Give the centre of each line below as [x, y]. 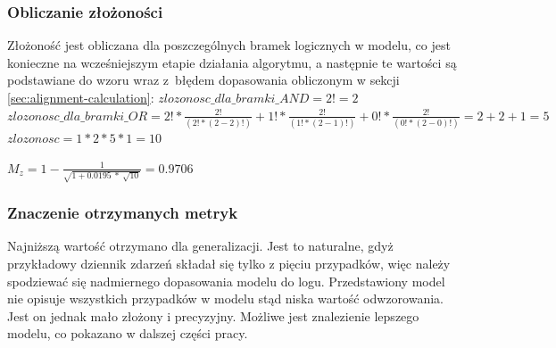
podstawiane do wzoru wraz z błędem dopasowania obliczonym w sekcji [203, 80]
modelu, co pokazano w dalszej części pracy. [128, 333]
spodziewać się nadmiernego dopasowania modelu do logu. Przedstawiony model [226, 281]
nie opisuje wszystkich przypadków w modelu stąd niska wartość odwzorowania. [226, 298]
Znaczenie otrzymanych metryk [123, 213]
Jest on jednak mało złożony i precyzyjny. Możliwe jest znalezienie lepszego [213, 315]
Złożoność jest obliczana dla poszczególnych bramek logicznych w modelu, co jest [229, 45]
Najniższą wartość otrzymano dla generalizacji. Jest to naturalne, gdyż [200, 246]
